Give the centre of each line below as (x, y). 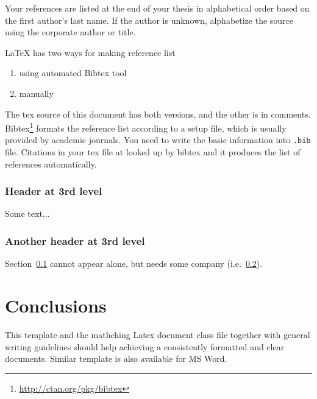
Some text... (27, 214)
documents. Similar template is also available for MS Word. (116, 358)
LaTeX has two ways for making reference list (90, 52)
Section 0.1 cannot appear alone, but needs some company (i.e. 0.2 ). (134, 263)
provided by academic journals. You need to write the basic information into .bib (158, 140)
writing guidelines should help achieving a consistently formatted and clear (145, 346)
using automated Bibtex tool (73, 73)
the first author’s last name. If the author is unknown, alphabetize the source (149, 20)
